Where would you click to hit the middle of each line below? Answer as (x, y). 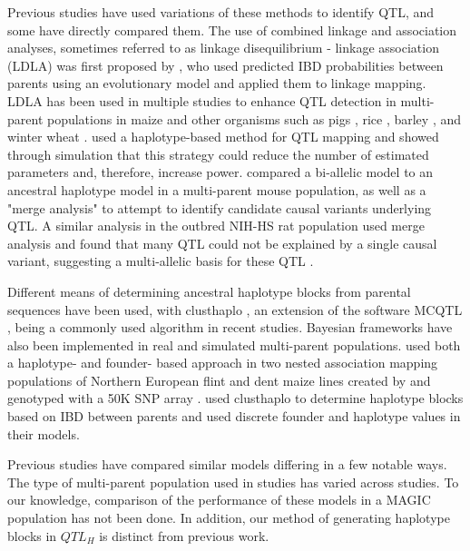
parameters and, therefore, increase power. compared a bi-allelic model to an (220, 172)
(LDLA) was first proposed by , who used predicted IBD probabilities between (225, 65)
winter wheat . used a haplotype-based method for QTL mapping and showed (223, 137)
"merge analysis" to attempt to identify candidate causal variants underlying (220, 207)
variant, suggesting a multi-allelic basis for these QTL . (161, 261)
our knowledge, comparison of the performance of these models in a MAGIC (219, 500)
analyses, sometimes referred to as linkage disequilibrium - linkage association (223, 48)
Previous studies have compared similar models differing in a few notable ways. (227, 464)
